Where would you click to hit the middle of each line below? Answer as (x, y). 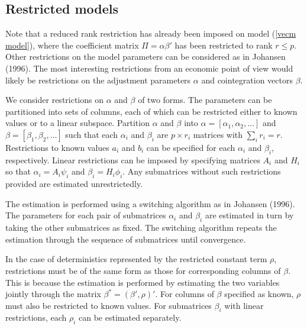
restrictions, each (36, 317)
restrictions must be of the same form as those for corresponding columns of (143, 270)
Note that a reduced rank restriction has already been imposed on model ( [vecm (151, 33)
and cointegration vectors (247, 80)
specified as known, (259, 294)
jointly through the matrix (53, 294)
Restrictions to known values (57, 147)
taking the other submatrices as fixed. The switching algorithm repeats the (141, 228)
